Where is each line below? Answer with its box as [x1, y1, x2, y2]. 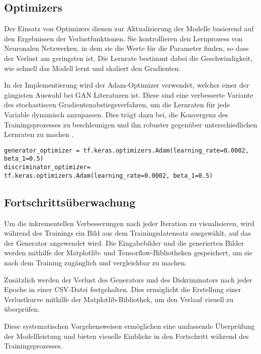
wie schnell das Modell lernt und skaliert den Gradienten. [4, 62, 181, 73]
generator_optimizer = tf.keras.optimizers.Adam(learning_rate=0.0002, [4, 147, 249, 154]
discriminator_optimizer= [4, 164, 91, 171]
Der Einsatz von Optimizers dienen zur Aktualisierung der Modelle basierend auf [4, 23, 254, 34]
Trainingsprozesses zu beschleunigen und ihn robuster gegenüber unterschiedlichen [4, 119, 257, 129]
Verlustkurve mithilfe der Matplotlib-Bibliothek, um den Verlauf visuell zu [4, 294, 233, 304]
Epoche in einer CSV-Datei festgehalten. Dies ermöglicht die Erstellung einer [4, 284, 241, 295]
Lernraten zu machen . [4, 129, 74, 139]
